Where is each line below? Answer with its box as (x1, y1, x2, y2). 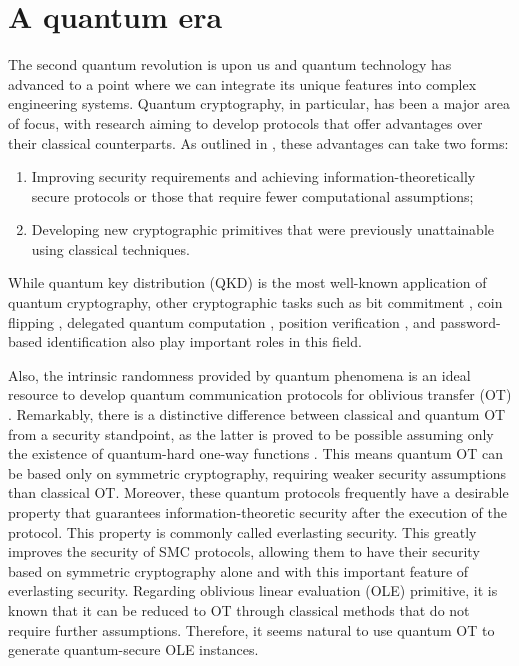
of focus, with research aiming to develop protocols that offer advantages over (8, 112, 483, 133)
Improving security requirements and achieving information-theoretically (31, 166, 476, 187)
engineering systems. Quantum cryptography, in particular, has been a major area (8, 93, 510, 114)
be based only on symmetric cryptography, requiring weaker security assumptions (8, 462, 507, 483)
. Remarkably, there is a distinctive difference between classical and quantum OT (8, 404, 506, 425)
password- (440, 311, 501, 332)
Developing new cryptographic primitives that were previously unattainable (31, 219, 494, 240)
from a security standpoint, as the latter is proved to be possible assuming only (8, 423, 494, 444)
